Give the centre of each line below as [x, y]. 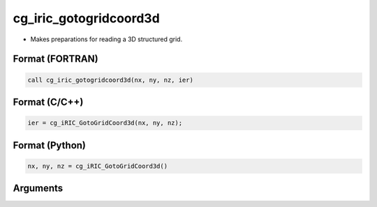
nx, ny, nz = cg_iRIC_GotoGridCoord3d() [97, 166]
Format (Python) [50, 145]
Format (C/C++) [48, 102]
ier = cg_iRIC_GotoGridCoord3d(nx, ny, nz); [105, 123]
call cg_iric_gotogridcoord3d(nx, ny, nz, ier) [110, 80]
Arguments [38, 188]
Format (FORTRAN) [56, 59]
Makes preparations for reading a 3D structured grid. [106, 39]
